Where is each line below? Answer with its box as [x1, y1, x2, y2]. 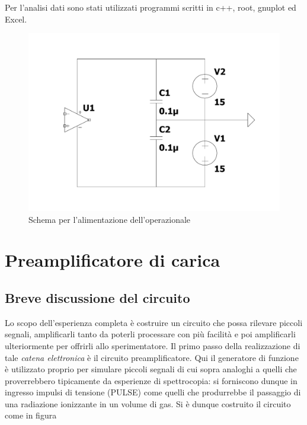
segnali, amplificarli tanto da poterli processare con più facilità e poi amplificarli [5, 328, 296, 340]
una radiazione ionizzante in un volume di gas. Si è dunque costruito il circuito [5, 397, 291, 410]
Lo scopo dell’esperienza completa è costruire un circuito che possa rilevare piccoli [5, 316, 303, 328]
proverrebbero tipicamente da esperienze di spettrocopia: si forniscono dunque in [5, 374, 298, 386]
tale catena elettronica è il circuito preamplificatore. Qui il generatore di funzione [5, 351, 299, 363]
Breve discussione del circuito [5, 288, 190, 306]
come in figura [5, 409, 57, 421]
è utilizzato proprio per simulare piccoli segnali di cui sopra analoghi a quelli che [5, 363, 297, 375]
